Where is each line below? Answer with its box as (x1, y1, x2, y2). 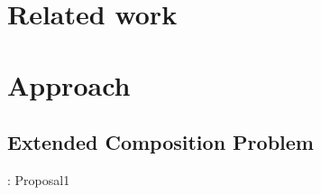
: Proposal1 (7, 170, 70, 189)
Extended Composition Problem (7, 128, 314, 156)
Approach (7, 66, 131, 103)
